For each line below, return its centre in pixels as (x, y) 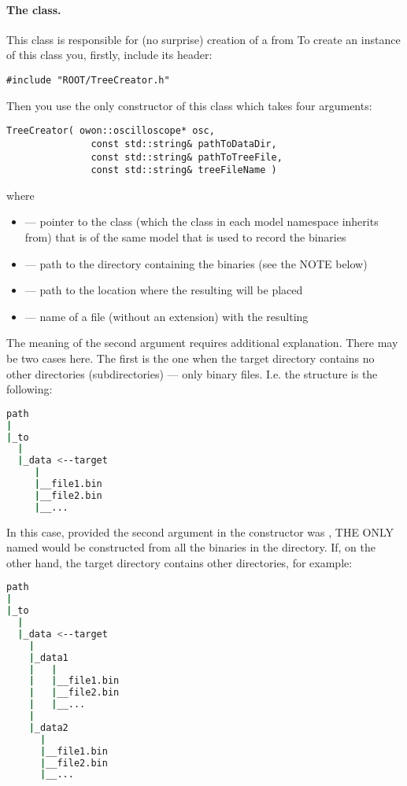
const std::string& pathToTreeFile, (187, 157)
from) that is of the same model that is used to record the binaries (185, 237)
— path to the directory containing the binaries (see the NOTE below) (196, 263)
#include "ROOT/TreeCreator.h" (88, 80)
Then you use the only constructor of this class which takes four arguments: (189, 105)
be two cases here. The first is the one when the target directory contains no (191, 358)
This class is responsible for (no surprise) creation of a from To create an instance (203, 39)
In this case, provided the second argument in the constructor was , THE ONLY (200, 531)
